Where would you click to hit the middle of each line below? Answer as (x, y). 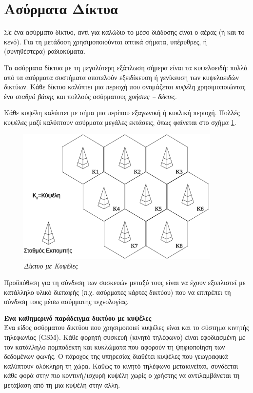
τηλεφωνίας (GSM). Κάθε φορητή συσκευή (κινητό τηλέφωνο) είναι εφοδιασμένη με (125, 337)
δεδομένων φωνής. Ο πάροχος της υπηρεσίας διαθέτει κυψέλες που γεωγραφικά (116, 356)
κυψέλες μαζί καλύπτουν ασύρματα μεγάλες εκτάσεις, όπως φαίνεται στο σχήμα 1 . (120, 122)
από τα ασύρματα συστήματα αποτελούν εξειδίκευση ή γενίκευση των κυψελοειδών (121, 77)
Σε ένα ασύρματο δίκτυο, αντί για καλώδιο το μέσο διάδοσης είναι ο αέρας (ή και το (124, 32)
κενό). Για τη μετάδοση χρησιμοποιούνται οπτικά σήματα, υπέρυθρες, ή (106, 41)
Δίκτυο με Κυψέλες (51, 266)
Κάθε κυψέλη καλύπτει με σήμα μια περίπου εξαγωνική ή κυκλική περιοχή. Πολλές (122, 113)
